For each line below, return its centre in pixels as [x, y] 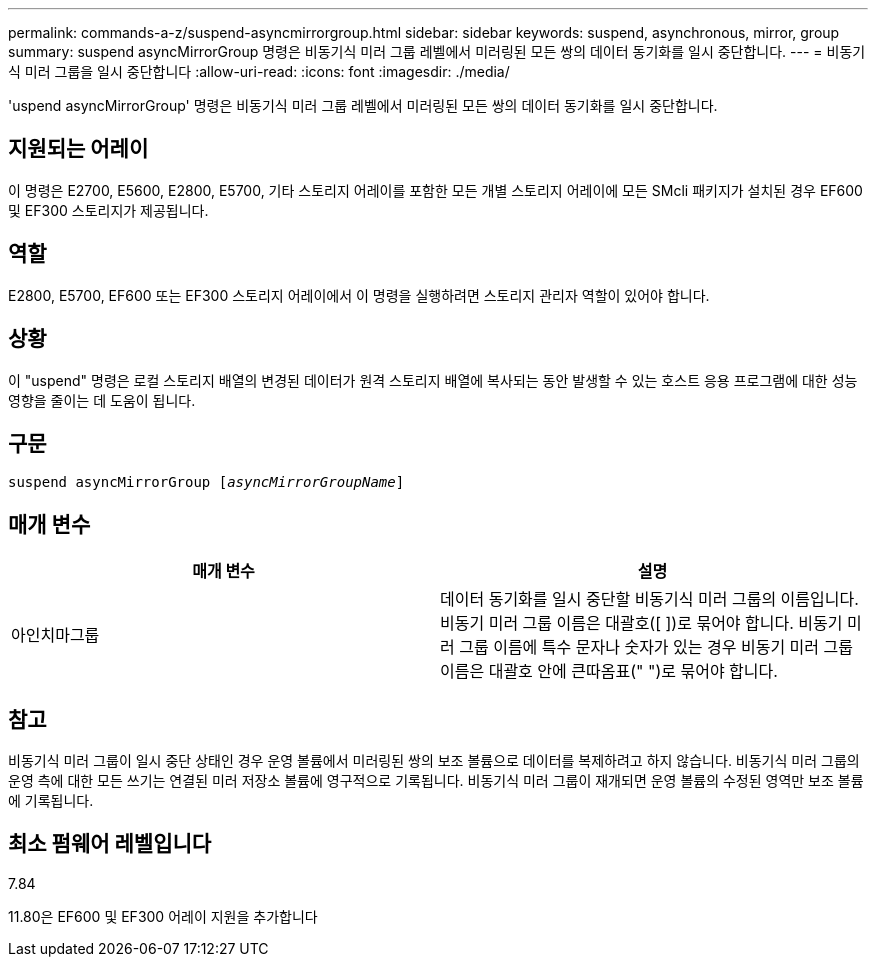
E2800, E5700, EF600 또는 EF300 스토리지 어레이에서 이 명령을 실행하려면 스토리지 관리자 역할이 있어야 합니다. [359, 295]
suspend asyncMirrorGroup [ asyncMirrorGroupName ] [206, 482]
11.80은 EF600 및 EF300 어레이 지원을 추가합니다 [163, 916]
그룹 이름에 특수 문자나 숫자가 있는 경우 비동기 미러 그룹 [656, 647]
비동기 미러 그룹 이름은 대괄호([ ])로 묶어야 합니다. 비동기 [641, 623]
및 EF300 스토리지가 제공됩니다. [108, 210]
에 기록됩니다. [51, 801]
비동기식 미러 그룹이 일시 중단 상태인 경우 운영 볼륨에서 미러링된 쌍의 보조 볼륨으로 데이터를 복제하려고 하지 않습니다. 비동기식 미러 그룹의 [434, 761]
